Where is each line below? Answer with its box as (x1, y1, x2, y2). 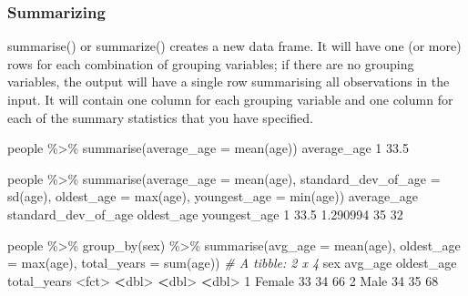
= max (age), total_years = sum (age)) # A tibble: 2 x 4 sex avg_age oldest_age (7, 253, 457, 272)
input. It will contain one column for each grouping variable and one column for (7, 90, 453, 108)
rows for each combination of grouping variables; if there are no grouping (7, 54, 414, 73)
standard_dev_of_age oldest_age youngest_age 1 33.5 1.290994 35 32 (7, 204, 403, 223)
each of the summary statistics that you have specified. (7, 107, 313, 127)
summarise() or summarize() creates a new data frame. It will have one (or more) (7, 36, 462, 56)
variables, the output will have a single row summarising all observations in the (7, 72, 450, 91)
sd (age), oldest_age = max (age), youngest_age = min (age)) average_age (7, 187, 419, 206)
